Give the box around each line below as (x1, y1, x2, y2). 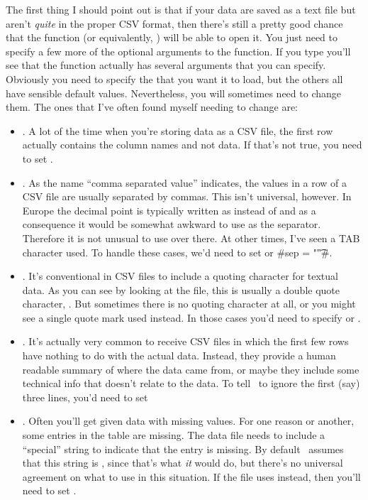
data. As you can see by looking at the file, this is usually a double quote (22, 282, 340, 297)
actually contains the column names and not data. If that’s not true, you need (22, 137, 362, 152)
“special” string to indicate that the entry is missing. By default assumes (22, 441, 344, 456)
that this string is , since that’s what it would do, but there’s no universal (22, 455, 343, 470)
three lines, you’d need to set (22, 389, 148, 404)
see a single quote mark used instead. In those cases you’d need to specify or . (22, 310, 361, 325)
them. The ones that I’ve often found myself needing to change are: (6, 99, 299, 114)
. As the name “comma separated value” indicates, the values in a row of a (22, 175, 347, 190)
